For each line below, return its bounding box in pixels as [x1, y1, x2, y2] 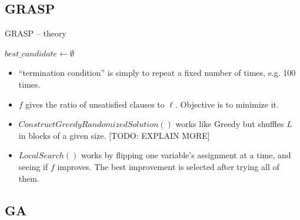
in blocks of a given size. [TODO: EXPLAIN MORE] [18, 129, 210, 141]
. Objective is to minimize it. [175, 98, 279, 110]
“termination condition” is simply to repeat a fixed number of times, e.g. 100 [18, 66, 296, 79]
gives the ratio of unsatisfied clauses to [25, 98, 165, 110]
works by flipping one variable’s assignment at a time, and [81, 149, 291, 161]
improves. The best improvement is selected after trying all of [57, 160, 279, 172]
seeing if [18, 160, 48, 172]
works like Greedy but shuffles [175, 118, 284, 130]
